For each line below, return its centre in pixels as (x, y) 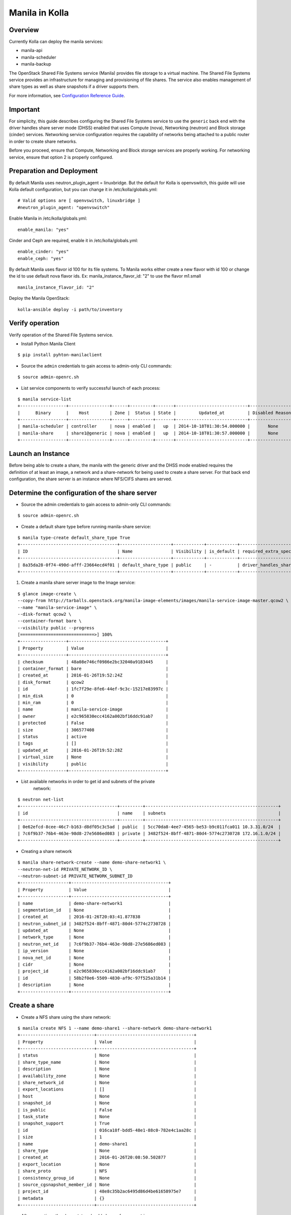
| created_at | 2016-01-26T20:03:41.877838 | (94, 917)
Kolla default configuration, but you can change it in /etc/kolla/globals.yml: (83, 189)
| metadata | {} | (107, 1198)
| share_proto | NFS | (107, 1171)
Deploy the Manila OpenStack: (39, 298)
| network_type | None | (94, 937)
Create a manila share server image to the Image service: (78, 583)
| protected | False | (93, 723)
